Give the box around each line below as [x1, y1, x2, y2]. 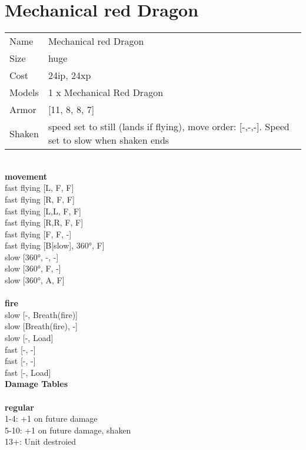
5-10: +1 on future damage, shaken [5, 423, 131, 436]
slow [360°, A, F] [5, 274, 65, 286]
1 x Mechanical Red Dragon [48, 85, 164, 100]
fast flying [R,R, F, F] [5, 216, 84, 229]
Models [9, 85, 39, 100]
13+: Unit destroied [5, 435, 76, 448]
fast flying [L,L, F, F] [5, 204, 81, 217]
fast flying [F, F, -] [5, 227, 72, 240]
